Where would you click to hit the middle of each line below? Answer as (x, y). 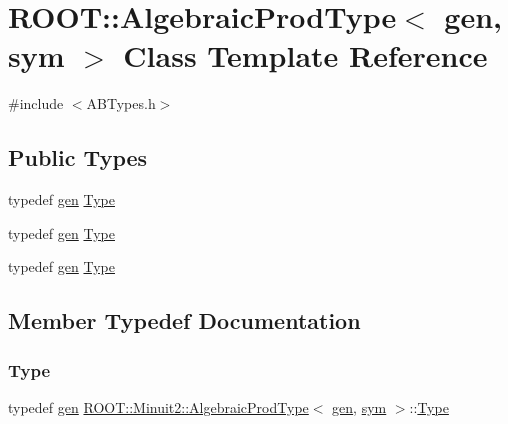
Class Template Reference (305, 55)
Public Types (78, 157)
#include (36, 103)
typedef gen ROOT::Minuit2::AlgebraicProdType (158, 406)
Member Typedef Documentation (184, 320)
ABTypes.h (121, 103)
